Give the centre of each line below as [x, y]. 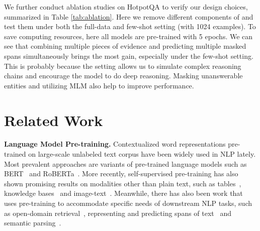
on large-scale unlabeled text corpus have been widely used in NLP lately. [142, 154]
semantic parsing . [33, 223]
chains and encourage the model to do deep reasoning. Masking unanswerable [123, 76]
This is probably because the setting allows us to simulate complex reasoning [123, 66]
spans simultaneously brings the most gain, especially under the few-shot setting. [129, 55]
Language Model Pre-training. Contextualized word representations [115, 144]
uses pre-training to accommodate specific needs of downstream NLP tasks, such [128, 203]
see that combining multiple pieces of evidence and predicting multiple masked [125, 46]
